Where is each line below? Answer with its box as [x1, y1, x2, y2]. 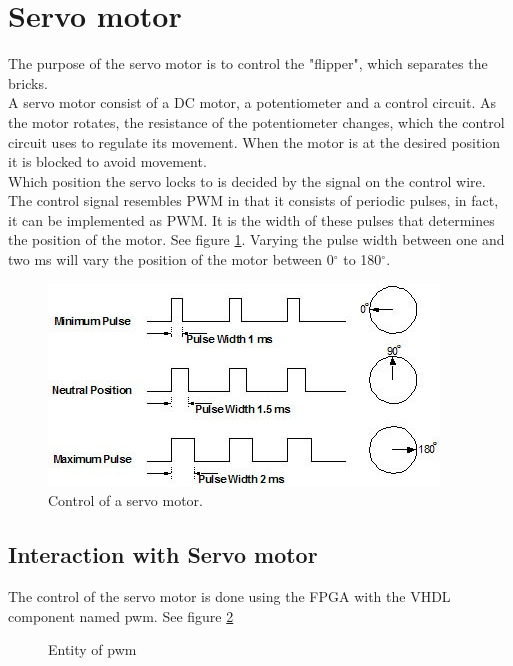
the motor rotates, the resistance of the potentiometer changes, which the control [8, 111, 505, 132]
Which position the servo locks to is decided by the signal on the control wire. [8, 170, 486, 191]
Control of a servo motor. [48, 490, 203, 511]
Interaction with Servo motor [8, 539, 318, 570]
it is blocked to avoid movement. [8, 151, 207, 172]
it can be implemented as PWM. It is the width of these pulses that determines [8, 209, 495, 230]
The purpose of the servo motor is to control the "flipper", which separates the [8, 53, 488, 74]
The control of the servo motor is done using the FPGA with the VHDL [8, 586, 451, 607]
